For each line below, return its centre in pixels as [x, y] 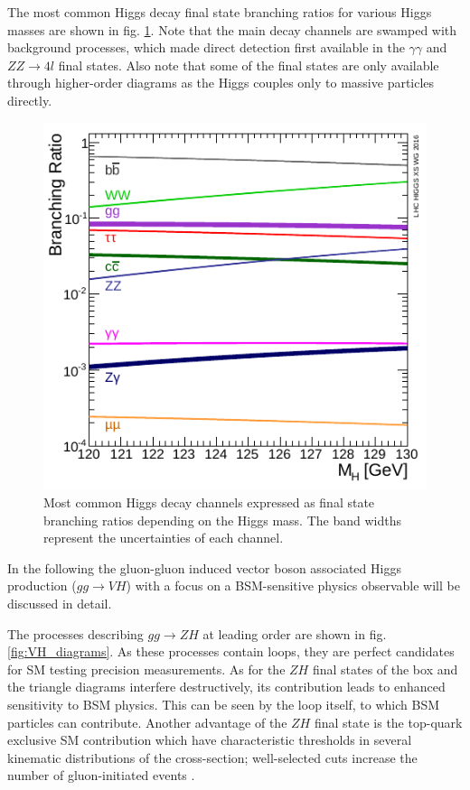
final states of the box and [385, 669]
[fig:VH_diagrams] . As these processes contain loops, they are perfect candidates [231, 651]
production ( [42, 586]
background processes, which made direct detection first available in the [206, 47]
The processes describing [75, 633]
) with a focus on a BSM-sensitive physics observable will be [293, 586]
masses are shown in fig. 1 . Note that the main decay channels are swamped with [232, 29]
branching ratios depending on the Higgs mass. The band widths [222, 520]
